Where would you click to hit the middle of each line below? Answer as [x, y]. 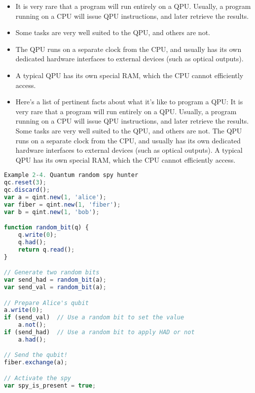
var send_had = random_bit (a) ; [55, 280]
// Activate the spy [38, 378]
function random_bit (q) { [46, 228]
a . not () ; [32, 325]
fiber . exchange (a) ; [36, 363]
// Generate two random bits [52, 273]
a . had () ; [32, 339]
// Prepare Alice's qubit [46, 303]
